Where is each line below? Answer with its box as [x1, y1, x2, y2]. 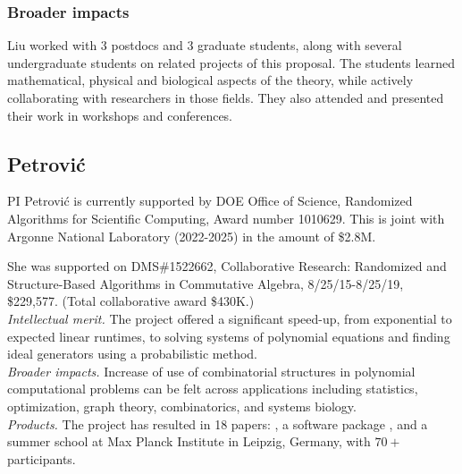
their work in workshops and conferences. [7, 106, 232, 124]
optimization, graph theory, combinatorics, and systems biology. [7, 396, 357, 415]
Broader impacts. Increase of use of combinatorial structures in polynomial [7, 361, 416, 380]
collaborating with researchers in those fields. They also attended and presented [7, 89, 444, 106]
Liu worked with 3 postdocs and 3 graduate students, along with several [7, 36, 402, 55]
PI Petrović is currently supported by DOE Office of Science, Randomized [7, 191, 413, 210]
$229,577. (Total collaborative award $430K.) [7, 292, 255, 310]
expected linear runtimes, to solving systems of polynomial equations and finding [7, 326, 450, 345]
